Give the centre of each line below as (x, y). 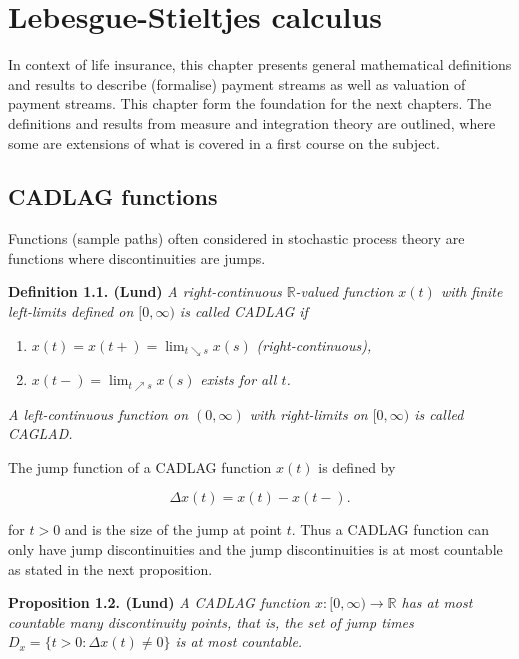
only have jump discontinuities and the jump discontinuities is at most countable (255, 548)
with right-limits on (308, 413)
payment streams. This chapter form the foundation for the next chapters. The (250, 103)
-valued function (344, 291)
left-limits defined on (71, 311)
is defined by (357, 466)
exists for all (238, 379)
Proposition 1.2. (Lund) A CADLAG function (159, 602)
